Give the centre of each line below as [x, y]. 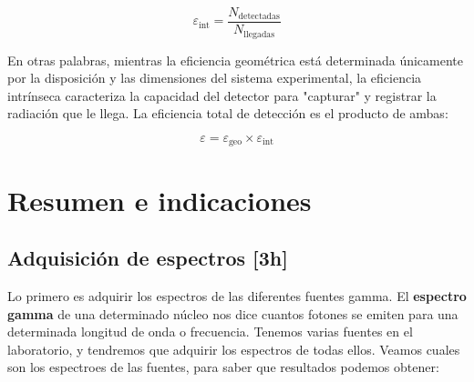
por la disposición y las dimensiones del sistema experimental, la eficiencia [215, 78]
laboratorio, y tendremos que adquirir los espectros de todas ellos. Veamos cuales [234, 349]
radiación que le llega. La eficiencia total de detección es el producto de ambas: [228, 113]
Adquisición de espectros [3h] [148, 258]
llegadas [259, 34]
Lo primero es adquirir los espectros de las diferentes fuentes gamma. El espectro [237, 295]
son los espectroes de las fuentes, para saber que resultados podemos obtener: [223, 367]
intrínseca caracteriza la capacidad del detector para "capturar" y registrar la [222, 95]
